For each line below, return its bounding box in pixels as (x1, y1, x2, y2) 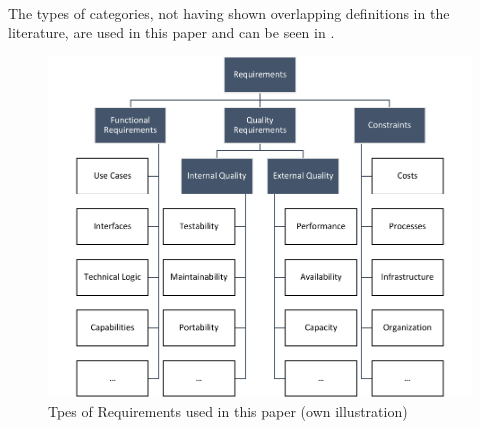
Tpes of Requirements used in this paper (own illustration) (48, 400, 408, 421)
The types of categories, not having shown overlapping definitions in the (8, 2, 450, 23)
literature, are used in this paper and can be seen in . (8, 22, 335, 43)
